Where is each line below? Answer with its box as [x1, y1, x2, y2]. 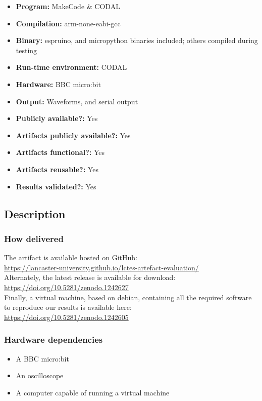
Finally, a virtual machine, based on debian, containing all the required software [4, 292, 252, 302]
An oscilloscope [16, 370, 64, 381]
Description [4, 206, 66, 221]
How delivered [4, 232, 64, 245]
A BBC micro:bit [16, 353, 69, 364]
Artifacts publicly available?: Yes [16, 130, 131, 140]
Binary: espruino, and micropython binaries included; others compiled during [16, 35, 258, 46]
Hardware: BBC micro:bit [16, 78, 101, 89]
